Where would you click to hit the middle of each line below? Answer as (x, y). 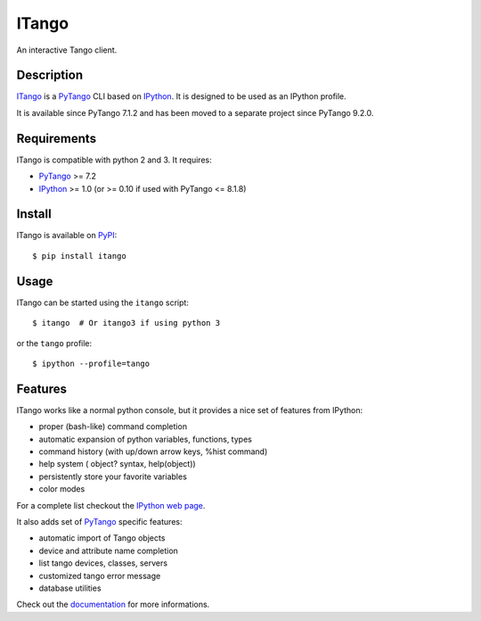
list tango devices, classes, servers (103, 563)
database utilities (70, 588)
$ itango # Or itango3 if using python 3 (126, 323)
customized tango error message (100, 575)
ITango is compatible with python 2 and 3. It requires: (114, 160)
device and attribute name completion (108, 551)
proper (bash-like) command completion (113, 426)
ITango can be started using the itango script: (102, 302)
